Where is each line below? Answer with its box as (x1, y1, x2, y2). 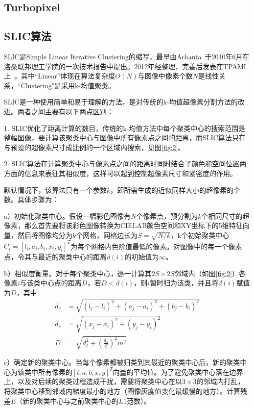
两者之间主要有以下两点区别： (17, 106, 114, 116)
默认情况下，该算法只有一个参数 (4, 184, 107, 195)
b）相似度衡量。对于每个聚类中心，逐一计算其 (4, 268, 152, 278)
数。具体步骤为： (4, 194, 59, 204)
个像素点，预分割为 (136, 210, 198, 221)
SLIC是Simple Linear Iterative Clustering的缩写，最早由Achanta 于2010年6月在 (4, 51, 250, 61)
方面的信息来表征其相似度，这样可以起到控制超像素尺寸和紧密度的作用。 (4, 168, 237, 178)
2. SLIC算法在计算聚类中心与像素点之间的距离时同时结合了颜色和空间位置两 (4, 158, 247, 169)
